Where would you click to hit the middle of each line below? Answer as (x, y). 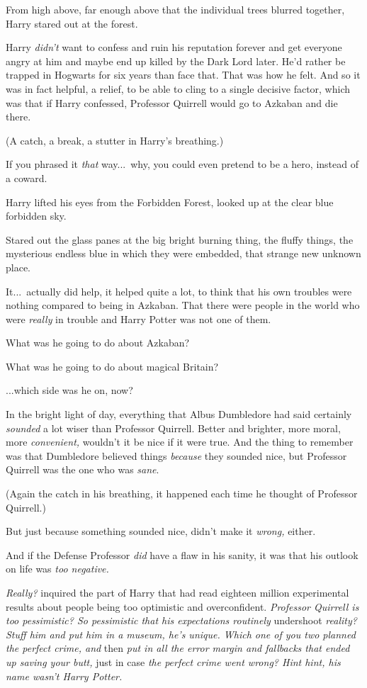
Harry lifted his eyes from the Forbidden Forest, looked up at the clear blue (170, 202)
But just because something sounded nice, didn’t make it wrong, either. (161, 531)
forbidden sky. (36, 216)
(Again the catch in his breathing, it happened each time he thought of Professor (182, 494)
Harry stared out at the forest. (72, 23)
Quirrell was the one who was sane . (83, 469)
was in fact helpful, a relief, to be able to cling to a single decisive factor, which (178, 88)
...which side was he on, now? (69, 390)
